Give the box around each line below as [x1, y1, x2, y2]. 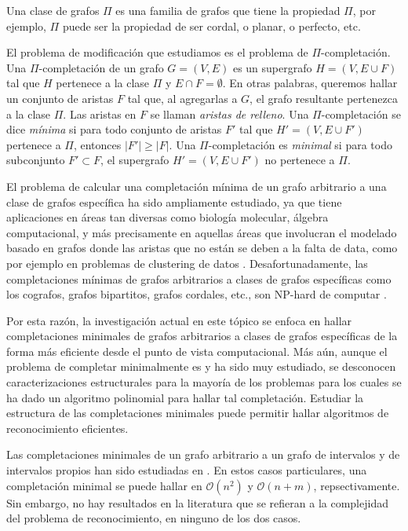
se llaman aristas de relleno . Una [150, 105, 309, 122]
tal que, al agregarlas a [127, 90, 238, 106]
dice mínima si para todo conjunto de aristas [6, 121, 222, 137]
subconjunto [6, 152, 65, 168]
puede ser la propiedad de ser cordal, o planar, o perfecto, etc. [62, 17, 361, 34]
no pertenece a [264, 152, 335, 168]
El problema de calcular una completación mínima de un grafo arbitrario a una [6, 178, 387, 194]
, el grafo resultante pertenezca [250, 90, 398, 106]
